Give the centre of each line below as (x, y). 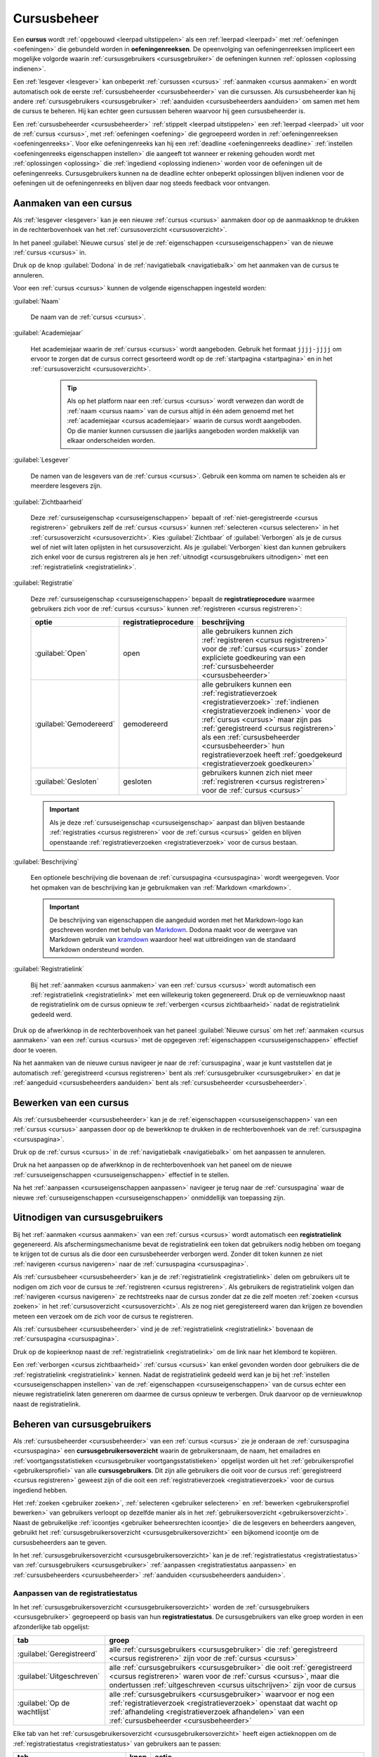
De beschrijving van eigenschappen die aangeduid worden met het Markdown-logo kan (177, 920)
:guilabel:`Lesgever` (41, 460)
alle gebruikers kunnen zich (247, 631)
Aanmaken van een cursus (73, 203)
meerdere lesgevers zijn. (66, 486)
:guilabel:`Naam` (37, 301)
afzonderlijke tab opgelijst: (52, 1626)
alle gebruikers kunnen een (247, 685)
